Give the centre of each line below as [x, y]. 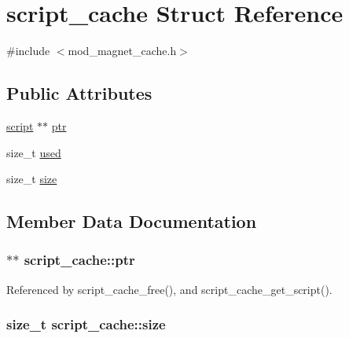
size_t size [32, 179]
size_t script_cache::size [86, 324]
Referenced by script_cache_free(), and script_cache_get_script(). [169, 289]
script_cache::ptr [79, 260]
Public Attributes [79, 93]
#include [28, 51]
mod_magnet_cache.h [122, 51]
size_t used [34, 152]
